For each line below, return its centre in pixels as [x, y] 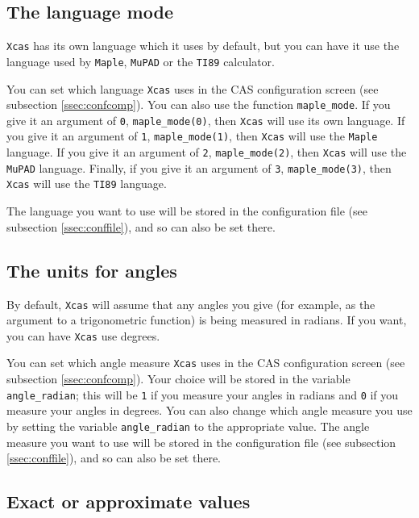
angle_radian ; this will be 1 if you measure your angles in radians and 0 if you [203, 394]
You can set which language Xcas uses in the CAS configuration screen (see [193, 88]
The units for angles [92, 270]
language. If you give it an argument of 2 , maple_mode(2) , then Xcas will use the [207, 152]
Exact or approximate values [129, 501]
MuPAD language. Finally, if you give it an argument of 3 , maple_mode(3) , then [199, 167]
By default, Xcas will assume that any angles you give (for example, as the [191, 304]
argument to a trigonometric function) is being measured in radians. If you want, [207, 320]
